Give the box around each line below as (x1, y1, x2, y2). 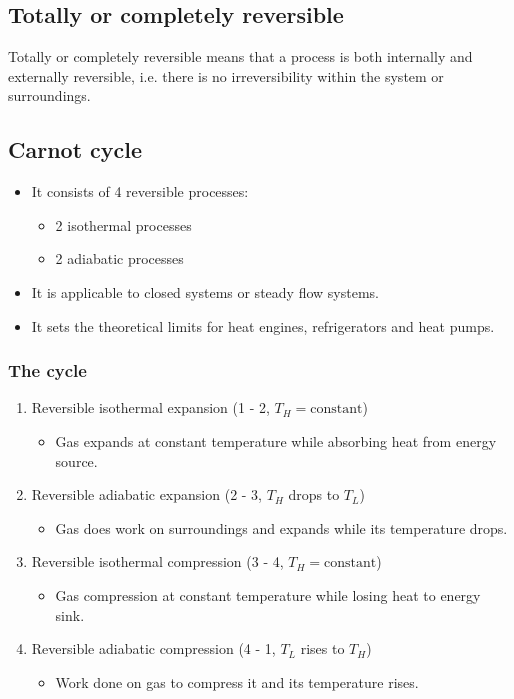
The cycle (8, 358, 87, 383)
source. (55, 450, 98, 471)
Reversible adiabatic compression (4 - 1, (31, 638, 276, 659)
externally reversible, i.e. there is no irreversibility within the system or (8, 65, 444, 86)
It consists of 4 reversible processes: (31, 181, 249, 202)
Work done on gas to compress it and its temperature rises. (55, 671, 419, 692)
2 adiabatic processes (55, 248, 184, 269)
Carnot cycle (8, 134, 143, 165)
